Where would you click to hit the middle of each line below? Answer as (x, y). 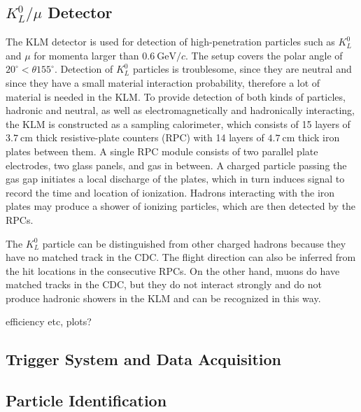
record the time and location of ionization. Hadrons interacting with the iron (170, 192)
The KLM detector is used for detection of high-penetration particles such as (170, 42)
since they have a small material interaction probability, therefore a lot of (163, 82)
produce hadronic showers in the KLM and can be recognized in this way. (163, 298)
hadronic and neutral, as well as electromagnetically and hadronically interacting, (180, 110)
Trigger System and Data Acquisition (144, 359)
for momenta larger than (86, 55)
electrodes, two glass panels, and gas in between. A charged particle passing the (176, 165)
